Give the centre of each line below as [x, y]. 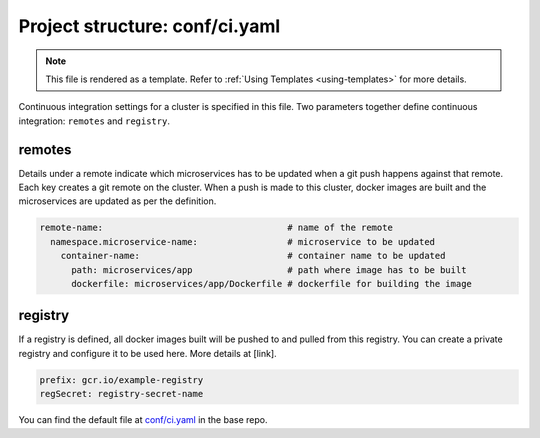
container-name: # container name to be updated [253, 256]
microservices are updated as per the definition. [117, 201]
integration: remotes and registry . [94, 121]
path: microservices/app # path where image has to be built [269, 269]
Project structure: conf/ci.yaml [149, 26]
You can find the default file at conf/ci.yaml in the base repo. [143, 420]
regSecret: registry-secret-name [121, 394]
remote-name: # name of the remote [216, 228]
